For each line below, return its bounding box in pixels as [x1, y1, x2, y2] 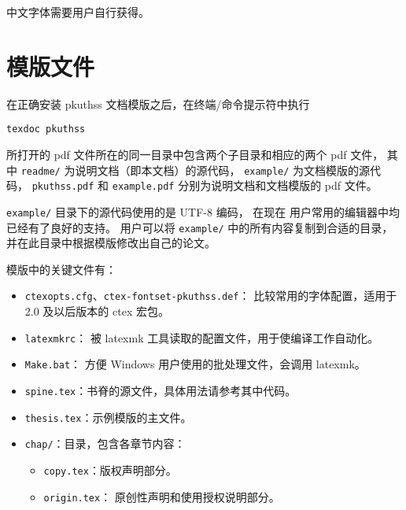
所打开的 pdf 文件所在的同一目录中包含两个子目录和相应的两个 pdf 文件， [6, 146, 384, 162]
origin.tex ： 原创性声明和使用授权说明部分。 [43, 488, 280, 504]
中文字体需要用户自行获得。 [6, 4, 149, 20]
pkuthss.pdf [31, 181, 94, 193]
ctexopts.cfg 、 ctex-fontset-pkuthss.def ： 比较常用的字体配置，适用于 [24, 287, 397, 304]
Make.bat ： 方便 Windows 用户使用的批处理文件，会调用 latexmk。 [24, 356, 366, 372]
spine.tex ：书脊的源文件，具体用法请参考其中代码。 [24, 382, 297, 398]
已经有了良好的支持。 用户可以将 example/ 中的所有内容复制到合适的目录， [6, 219, 393, 235]
